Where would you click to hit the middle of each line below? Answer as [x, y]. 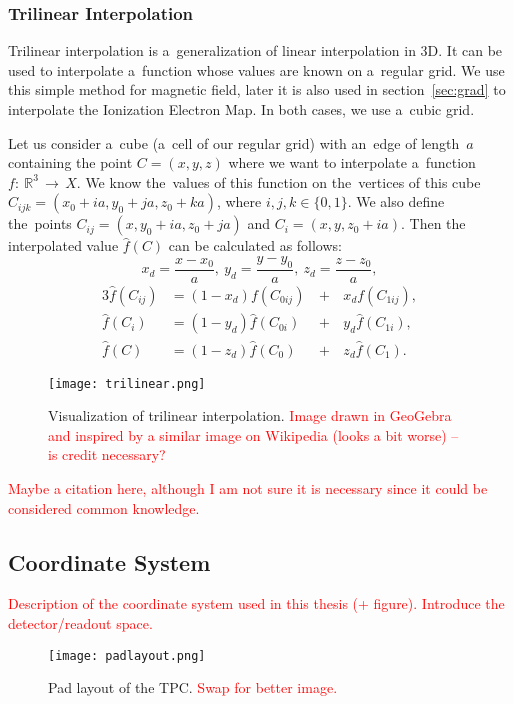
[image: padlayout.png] [127, 655]
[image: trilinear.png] [127, 383]
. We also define [396, 201]
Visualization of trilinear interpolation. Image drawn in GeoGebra [250, 415]
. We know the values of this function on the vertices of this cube [278, 181]
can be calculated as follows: [255, 245]
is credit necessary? [107, 454]
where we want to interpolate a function [352, 162]
